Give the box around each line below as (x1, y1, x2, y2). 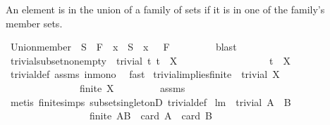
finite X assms (79, 80, 185, 95)
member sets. (6, 15, 63, 30)
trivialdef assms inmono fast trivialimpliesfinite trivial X (10, 67, 280, 81)
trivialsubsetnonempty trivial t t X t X (10, 53, 291, 67)
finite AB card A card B (89, 108, 212, 123)
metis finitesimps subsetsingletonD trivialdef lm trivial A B (10, 94, 291, 109)
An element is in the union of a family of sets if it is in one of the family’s (6, 2, 325, 16)
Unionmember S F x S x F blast (10, 39, 237, 54)
